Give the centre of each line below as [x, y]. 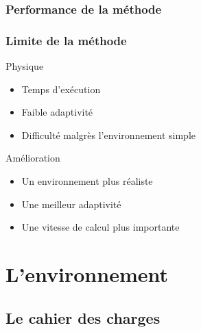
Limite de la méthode [66, 40]
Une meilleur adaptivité [71, 204]
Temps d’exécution [61, 89]
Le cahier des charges [83, 317]
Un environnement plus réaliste [87, 181]
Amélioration [33, 158]
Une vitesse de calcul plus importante [100, 227]
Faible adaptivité [57, 112]
